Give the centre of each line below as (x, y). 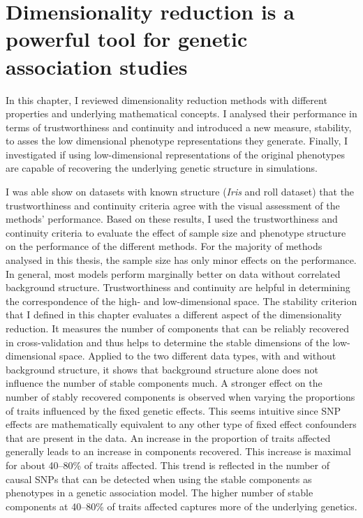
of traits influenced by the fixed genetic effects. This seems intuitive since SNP (173, 410)
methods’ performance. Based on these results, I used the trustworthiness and (172, 219)
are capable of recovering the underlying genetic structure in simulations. (162, 168)
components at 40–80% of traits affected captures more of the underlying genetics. (181, 506)
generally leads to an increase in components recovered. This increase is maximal (178, 451)
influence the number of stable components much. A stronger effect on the (164, 383)
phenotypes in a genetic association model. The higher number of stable (160, 493)
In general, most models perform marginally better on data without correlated (173, 273)
